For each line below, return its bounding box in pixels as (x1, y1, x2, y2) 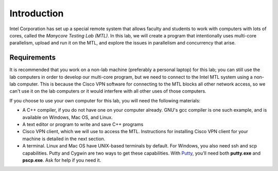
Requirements (9, 53, 56, 62)
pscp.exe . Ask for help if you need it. (22, 157, 101, 163)
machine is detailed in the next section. (22, 136, 106, 142)
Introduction (9, 8, 64, 19)
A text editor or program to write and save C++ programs (22, 121, 144, 127)
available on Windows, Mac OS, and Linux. (22, 114, 113, 120)
